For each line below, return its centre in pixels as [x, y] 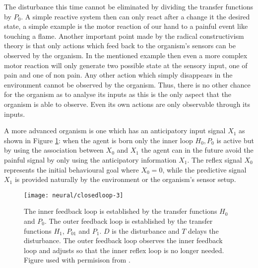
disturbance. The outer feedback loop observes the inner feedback [123, 240]
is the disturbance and [146, 230]
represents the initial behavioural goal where [71, 169]
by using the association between [54, 150]
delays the [203, 230]
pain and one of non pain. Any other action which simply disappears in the [118, 75]
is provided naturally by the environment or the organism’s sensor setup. [125, 179]
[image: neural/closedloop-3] [74, 195]
